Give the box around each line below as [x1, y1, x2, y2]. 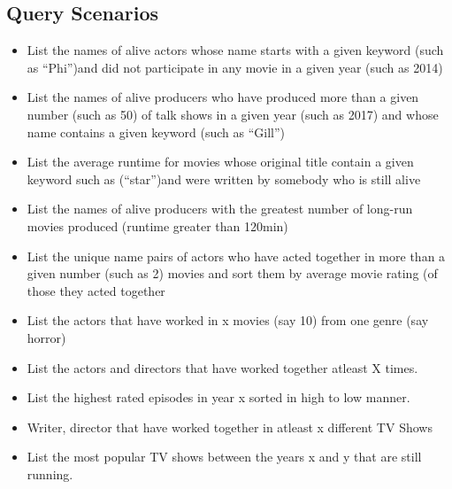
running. [27, 464, 73, 483]
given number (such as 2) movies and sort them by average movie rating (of [27, 264, 438, 283]
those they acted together [27, 281, 165, 299]
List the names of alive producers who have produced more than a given [27, 88, 419, 106]
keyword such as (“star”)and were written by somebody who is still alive [27, 169, 421, 188]
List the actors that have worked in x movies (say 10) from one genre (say [27, 311, 429, 330]
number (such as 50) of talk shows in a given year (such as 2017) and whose [27, 105, 439, 123]
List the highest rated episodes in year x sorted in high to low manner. [27, 388, 410, 407]
